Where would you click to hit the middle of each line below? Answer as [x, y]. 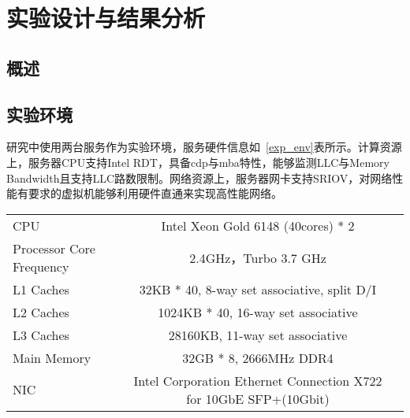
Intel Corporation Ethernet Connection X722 [258, 380]
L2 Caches [41, 312]
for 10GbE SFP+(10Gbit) [258, 398]
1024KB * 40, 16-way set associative [258, 312]
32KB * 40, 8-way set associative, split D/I [258, 289]
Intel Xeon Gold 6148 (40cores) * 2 [258, 225]
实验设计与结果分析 [106, 18]
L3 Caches [41, 335]
